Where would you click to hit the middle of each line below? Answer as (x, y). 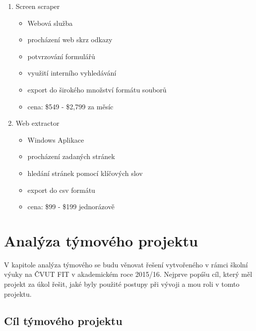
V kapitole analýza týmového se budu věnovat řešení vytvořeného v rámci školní (126, 264)
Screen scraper (38, 6)
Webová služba (50, 23)
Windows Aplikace (56, 139)
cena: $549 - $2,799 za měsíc (70, 106)
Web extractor (37, 123)
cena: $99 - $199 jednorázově (71, 207)
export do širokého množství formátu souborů (97, 89)
